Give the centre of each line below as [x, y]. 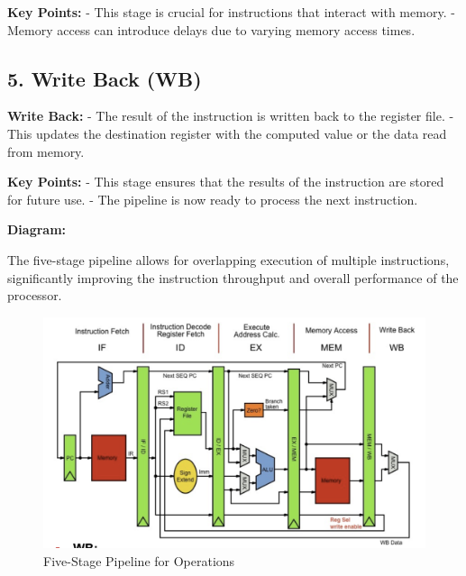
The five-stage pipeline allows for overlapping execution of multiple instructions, [228, 259]
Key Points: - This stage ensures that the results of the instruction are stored [226, 182]
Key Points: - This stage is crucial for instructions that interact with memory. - [231, 12]
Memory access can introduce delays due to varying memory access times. [211, 29]
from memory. [46, 151]
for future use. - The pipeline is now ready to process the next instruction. [213, 199]
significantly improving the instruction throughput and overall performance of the [233, 277]
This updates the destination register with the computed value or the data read [227, 133]
